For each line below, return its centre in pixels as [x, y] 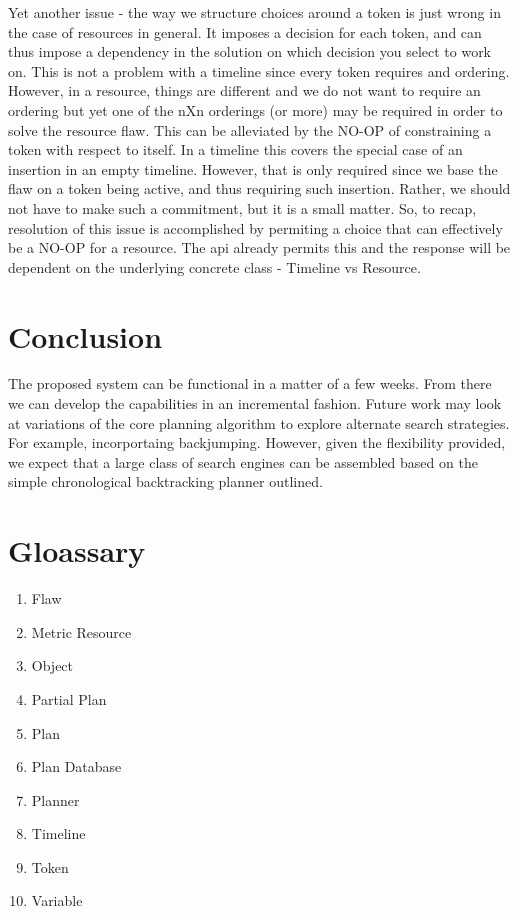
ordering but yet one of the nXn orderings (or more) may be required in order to [255, 109]
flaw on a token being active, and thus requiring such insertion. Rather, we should [259, 188]
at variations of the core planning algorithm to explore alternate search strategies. [259, 422]
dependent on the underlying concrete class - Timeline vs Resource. [214, 266]
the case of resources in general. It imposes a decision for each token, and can [245, 31]
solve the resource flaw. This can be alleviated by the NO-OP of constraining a [250, 129]
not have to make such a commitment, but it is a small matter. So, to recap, [242, 207]
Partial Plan [69, 698]
